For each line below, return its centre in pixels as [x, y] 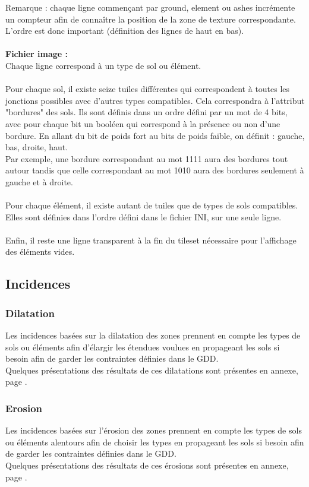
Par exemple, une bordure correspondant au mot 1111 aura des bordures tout [147, 158]
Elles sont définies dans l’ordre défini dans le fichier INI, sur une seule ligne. [144, 216]
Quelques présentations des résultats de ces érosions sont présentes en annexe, [147, 465]
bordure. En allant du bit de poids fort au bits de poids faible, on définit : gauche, [155, 135]
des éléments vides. [40, 252]
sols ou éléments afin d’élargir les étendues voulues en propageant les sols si [143, 347]
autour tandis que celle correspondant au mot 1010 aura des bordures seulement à [155, 170]
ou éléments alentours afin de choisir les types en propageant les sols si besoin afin [155, 442]
